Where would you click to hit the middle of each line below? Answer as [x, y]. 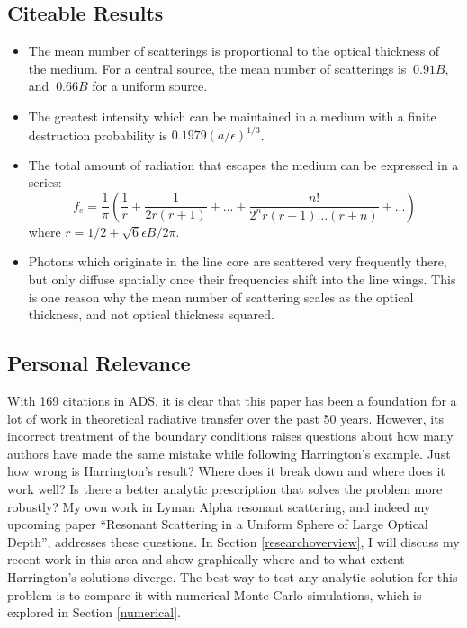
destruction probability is [98, 135]
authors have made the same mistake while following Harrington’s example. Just [229, 453]
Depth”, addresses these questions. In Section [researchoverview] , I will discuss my [233, 541]
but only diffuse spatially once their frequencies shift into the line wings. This [242, 279]
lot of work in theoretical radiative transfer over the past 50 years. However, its [226, 418]
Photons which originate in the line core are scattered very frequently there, [238, 261]
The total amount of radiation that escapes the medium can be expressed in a [243, 164]
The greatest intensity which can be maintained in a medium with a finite [232, 116]
